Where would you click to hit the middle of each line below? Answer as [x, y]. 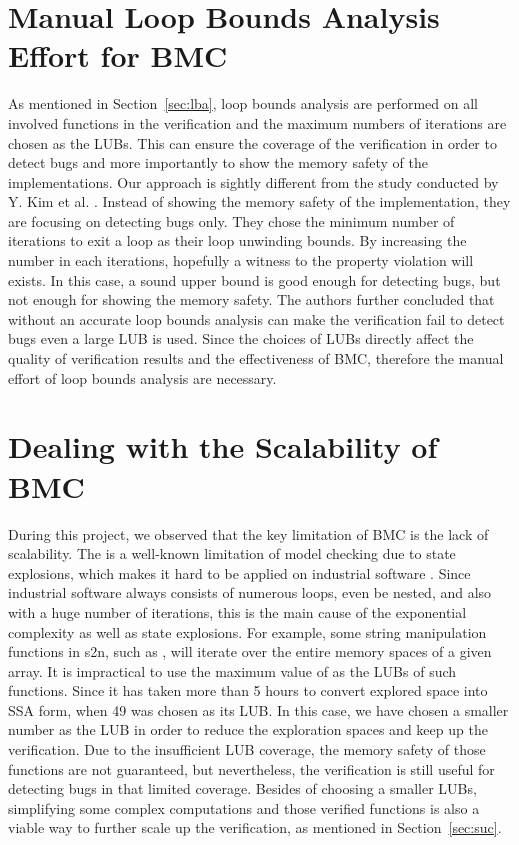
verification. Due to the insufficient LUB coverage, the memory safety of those [247, 749]
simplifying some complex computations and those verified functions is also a [244, 807]
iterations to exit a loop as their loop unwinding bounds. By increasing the [237, 240]
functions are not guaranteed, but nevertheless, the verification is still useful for [251, 768]
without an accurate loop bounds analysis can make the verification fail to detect [256, 318]
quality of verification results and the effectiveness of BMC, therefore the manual [256, 358]
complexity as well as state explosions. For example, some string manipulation [247, 631]
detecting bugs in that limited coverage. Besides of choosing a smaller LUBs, [242, 788]
